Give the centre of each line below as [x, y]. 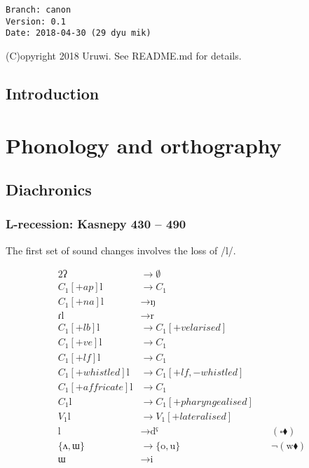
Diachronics [49, 190]
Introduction [53, 93]
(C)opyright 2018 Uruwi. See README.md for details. [124, 55]
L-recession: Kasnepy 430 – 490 [96, 224]
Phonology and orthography [144, 145]
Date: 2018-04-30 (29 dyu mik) [78, 33]
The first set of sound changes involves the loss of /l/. [121, 250]
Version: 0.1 [36, 21]
